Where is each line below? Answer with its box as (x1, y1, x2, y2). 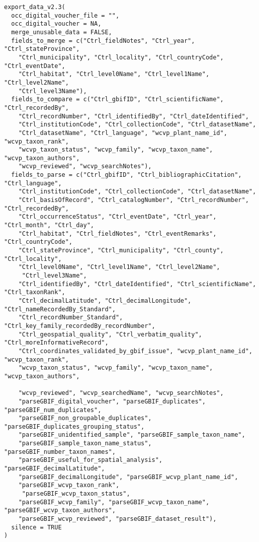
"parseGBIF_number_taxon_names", (4, 448, 116, 455)
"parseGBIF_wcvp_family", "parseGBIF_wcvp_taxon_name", (18, 498, 210, 506)
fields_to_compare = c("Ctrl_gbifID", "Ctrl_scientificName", (11, 96, 224, 103)
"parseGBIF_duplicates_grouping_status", (4, 423, 145, 430)
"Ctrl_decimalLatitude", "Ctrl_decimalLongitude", (18, 297, 192, 304)
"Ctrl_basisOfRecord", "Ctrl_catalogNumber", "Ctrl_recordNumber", (18, 196, 249, 204)
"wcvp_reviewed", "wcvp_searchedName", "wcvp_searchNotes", (18, 389, 224, 397)
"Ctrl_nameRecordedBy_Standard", (4, 305, 116, 313)
